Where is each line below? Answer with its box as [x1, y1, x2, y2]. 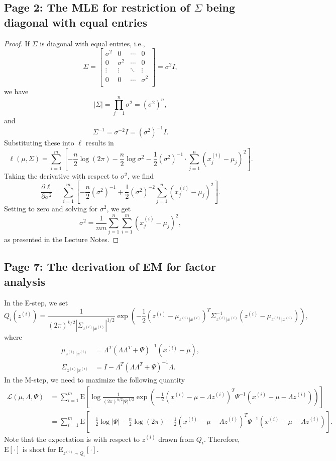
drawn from [158, 433, 194, 444]
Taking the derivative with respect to [4, 170, 119, 181]
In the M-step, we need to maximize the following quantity [4, 374, 185, 385]
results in [85, 137, 114, 148]
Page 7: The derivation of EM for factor [4, 259, 216, 274]
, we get [106, 203, 131, 213]
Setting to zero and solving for [4, 203, 98, 213]
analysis [4, 273, 46, 289]
